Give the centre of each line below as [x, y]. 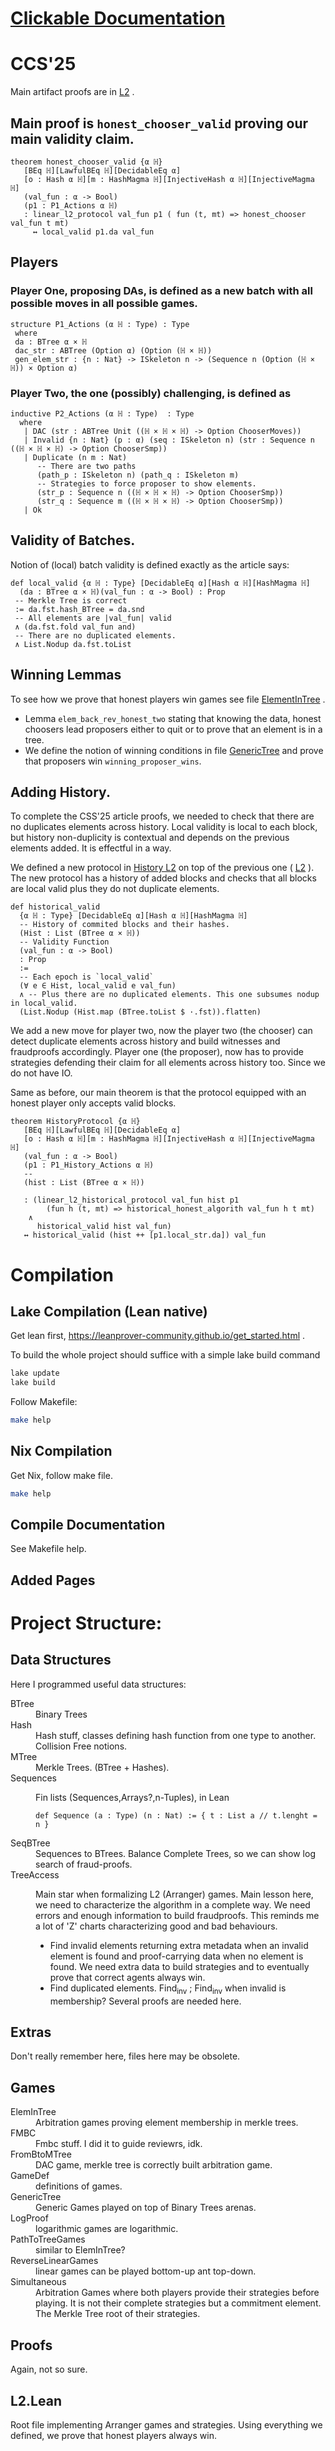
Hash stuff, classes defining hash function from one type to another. [176, 1735]
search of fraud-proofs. [84, 1864]
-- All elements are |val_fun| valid [93, 618]
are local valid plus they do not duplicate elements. [115, 889]
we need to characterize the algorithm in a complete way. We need [173, 1904]
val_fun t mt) [40, 223]
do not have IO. [41, 1073]
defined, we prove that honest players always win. [113, 2435]
